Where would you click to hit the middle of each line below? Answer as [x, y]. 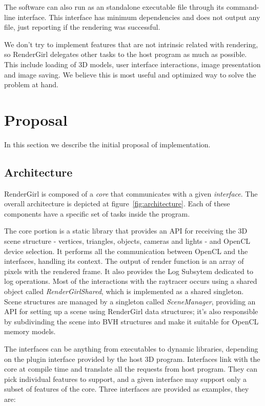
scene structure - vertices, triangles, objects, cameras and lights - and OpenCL [127, 241]
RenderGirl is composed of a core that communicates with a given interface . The [131, 193]
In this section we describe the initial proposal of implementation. [107, 144]
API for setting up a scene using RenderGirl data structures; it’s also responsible [131, 311]
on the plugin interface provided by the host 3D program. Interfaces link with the [132, 359]
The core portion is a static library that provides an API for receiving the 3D [126, 231]
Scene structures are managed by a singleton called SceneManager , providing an [130, 301]
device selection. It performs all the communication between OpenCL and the [126, 251]
